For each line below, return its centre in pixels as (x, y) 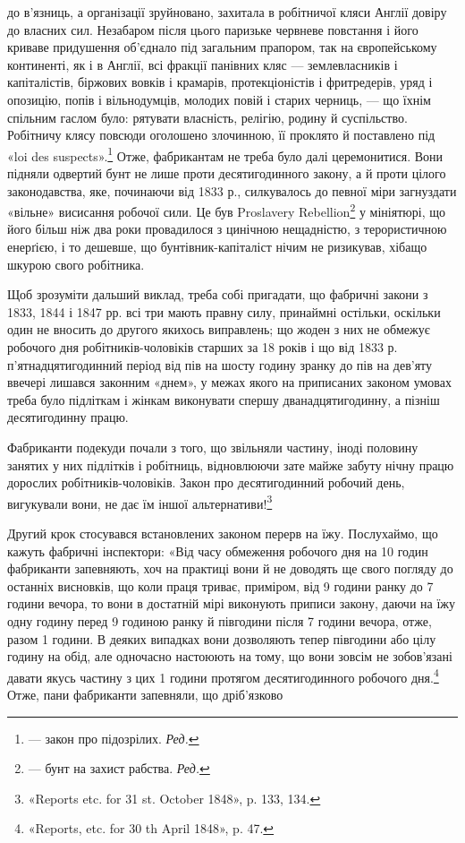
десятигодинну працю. (68, 417)
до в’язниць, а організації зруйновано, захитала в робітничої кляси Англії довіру (227, 12)
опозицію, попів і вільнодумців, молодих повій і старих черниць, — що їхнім (219, 99)
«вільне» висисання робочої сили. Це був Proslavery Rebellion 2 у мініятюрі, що (226, 210)
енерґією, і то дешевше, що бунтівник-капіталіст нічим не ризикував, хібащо (217, 247)
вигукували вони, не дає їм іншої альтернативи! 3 (140, 502)
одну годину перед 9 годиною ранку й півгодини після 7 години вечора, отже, (220, 620)
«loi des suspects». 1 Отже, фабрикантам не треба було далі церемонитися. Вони (225, 154)
